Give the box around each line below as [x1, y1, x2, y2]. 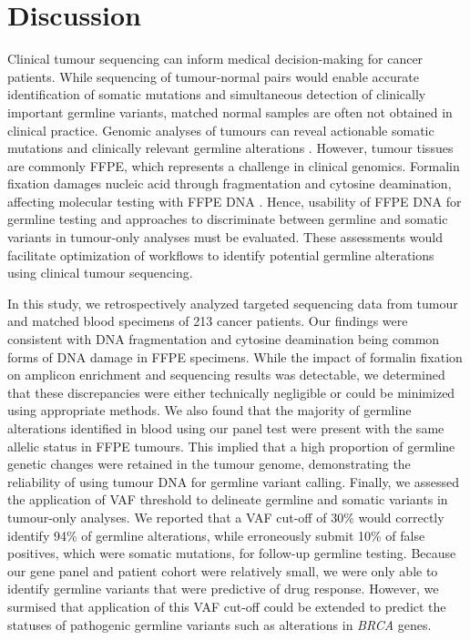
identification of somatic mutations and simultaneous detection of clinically [7, 85, 426, 104]
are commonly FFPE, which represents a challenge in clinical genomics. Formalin [7, 156, 460, 175]
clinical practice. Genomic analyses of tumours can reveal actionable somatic [7, 120, 434, 139]
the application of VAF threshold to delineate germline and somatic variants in [7, 490, 448, 509]
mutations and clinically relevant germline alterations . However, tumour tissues [7, 138, 454, 157]
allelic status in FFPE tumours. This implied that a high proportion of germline [7, 436, 455, 455]
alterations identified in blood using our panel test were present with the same [7, 419, 444, 437]
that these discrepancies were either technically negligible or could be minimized [7, 382, 455, 401]
